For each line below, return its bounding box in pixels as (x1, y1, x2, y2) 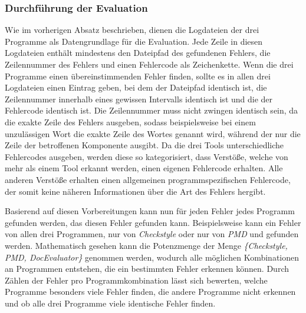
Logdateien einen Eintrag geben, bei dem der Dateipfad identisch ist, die (5, 81, 267, 94)
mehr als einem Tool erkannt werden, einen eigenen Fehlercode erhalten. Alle (5, 162, 283, 174)
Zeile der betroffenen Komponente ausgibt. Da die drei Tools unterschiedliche (5, 139, 284, 151)
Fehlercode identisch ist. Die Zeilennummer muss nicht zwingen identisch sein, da (5, 104, 298, 116)
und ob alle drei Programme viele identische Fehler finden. (5, 297, 216, 309)
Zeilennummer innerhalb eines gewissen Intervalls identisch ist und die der (5, 92, 273, 105)
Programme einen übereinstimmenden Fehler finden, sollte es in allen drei (5, 69, 271, 82)
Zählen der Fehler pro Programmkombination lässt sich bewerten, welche (5, 274, 268, 286)
